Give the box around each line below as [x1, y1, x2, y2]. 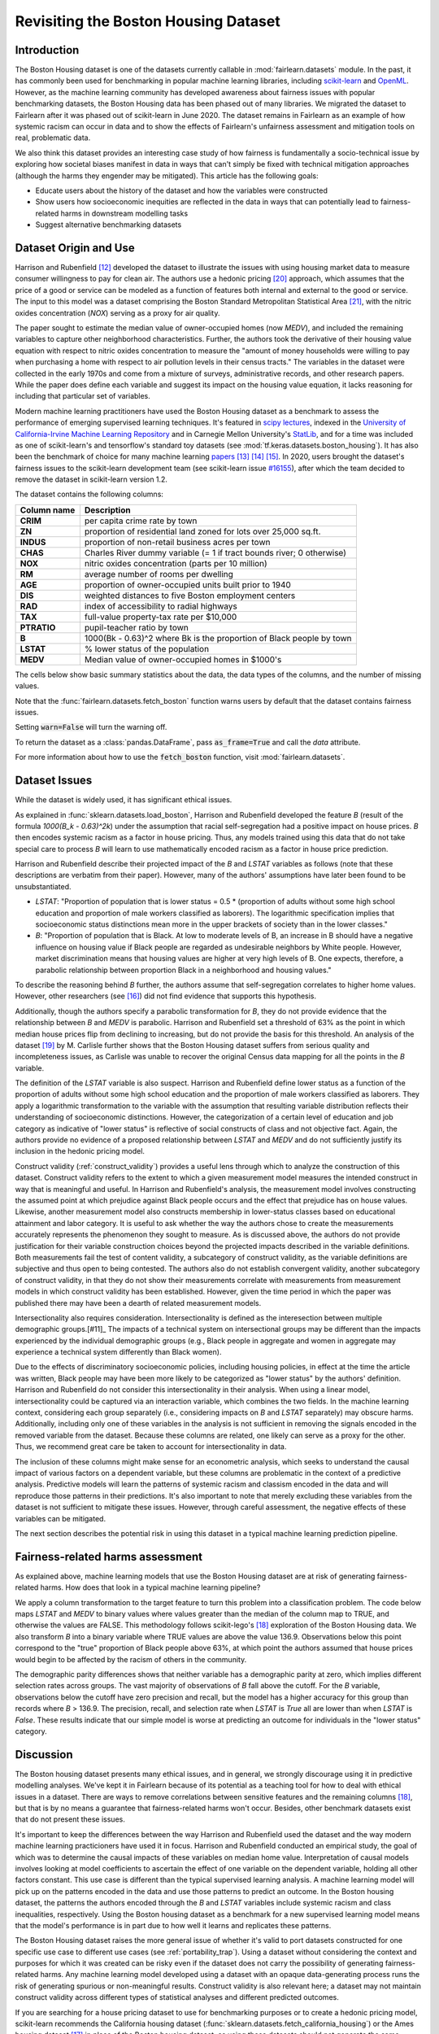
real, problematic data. [15, 133, 91, 142]
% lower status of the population [84, 643, 210, 654]
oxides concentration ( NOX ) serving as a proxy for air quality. [15, 308, 220, 317]
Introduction [15, 43, 80, 57]
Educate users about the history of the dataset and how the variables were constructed [35, 186, 328, 195]
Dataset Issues [15, 774, 93, 788]
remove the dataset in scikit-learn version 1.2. [15, 474, 168, 484]
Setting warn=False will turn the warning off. [15, 722, 167, 732]
